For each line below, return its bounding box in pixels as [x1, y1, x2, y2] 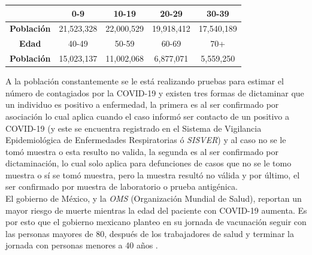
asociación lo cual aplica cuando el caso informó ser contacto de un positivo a [5, 110, 290, 122]
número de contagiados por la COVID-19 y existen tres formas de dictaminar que [5, 86, 304, 99]
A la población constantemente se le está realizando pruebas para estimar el [5, 75, 284, 87]
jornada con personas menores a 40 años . [5, 239, 158, 251]
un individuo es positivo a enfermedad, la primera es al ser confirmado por [5, 98, 279, 111]
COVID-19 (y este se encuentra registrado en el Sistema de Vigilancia [5, 122, 262, 134]
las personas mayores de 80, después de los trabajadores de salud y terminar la [5, 227, 294, 239]
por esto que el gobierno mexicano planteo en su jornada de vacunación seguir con [5, 215, 307, 228]
